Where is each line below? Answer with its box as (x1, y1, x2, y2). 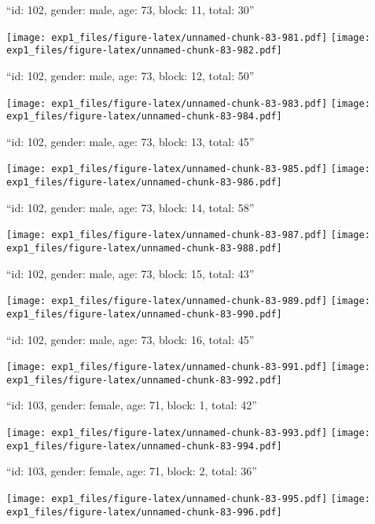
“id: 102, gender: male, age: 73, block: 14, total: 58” (6, 199, 255, 215)
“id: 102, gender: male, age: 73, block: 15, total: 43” (6, 265, 255, 281)
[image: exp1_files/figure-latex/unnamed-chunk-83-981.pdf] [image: (6, 31, 370, 43)
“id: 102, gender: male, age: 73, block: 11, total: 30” (6, 2, 255, 17)
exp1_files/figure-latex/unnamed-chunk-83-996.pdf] (6, 506, 282, 518)
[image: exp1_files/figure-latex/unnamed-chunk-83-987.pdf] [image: (6, 229, 370, 241)
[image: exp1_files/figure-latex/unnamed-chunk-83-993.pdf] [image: (6, 427, 370, 439)
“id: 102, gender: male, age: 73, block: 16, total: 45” (6, 331, 255, 347)
